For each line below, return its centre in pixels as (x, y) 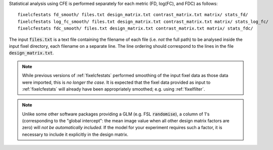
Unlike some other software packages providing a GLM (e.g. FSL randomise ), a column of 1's (116, 114)
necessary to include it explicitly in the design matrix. (75, 134)
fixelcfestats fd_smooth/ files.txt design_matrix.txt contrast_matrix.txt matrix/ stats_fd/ (133, 15)
